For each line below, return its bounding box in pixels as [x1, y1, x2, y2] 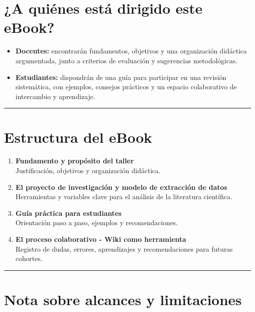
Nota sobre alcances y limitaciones [4, 289, 242, 309]
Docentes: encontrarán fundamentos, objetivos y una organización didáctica [15, 46, 247, 56]
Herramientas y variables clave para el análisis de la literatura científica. [15, 191, 232, 202]
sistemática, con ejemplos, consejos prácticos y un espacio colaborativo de [15, 81, 237, 92]
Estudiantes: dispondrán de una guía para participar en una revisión [15, 72, 227, 82]
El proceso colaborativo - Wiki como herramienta [15, 234, 186, 244]
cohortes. [15, 253, 43, 263]
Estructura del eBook [4, 127, 152, 147]
